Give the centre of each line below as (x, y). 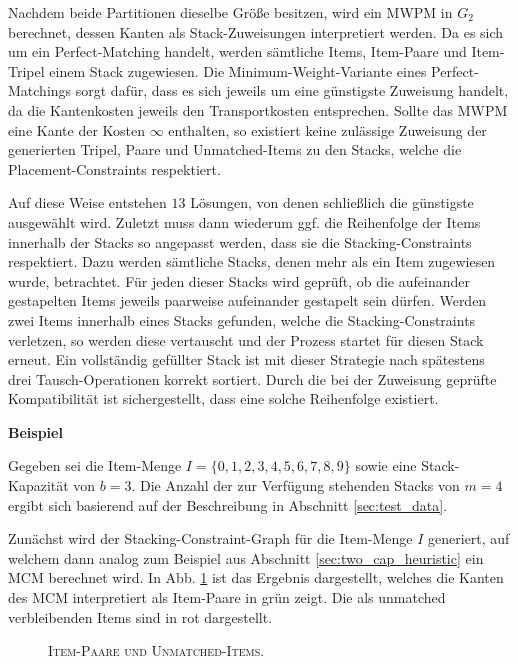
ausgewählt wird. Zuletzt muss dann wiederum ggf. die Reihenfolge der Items (244, 221)
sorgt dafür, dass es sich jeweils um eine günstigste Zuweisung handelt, (292, 90)
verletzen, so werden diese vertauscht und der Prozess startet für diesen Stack (246, 339)
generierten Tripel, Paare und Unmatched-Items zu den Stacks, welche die (235, 149)
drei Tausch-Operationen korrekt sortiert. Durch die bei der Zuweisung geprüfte (252, 378)
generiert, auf (469, 538)
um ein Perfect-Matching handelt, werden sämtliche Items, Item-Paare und (237, 51)
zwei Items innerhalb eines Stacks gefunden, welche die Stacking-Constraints (242, 319)
